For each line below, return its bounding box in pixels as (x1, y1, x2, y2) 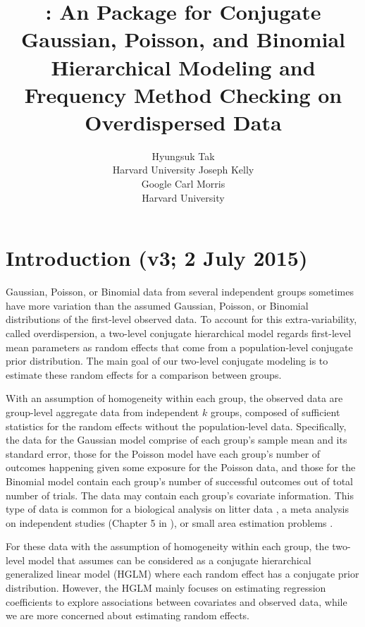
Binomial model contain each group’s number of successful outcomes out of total (6, 473, 353, 488)
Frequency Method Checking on (24, 80, 342, 109)
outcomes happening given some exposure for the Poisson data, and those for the (6, 460, 356, 475)
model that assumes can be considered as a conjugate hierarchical (27, 552, 311, 567)
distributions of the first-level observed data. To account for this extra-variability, (6, 312, 357, 327)
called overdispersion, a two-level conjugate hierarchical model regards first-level (6, 325, 352, 340)
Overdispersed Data (85, 107, 282, 136)
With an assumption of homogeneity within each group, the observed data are (6, 391, 343, 406)
